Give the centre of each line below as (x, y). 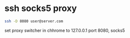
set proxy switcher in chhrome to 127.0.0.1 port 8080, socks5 (65, 30)
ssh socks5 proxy (41, 8)
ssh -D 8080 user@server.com (34, 21)
